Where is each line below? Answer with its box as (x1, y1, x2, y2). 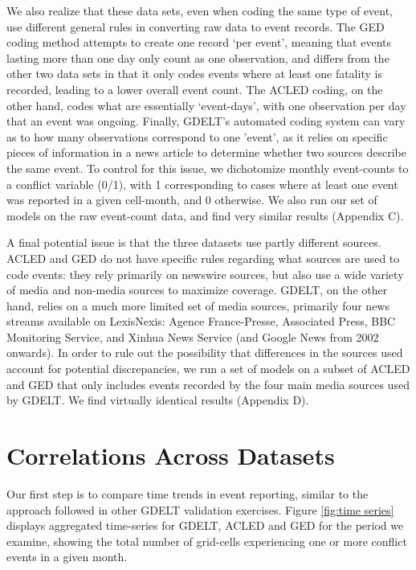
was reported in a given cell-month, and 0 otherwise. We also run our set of (6, 191, 377, 208)
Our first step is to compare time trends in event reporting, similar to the (6, 485, 369, 502)
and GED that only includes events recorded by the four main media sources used (6, 375, 410, 392)
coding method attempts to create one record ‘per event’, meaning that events (6, 34, 391, 51)
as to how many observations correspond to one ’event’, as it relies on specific (6, 128, 388, 145)
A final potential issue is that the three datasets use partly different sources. (6, 234, 381, 251)
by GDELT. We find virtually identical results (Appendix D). (6, 392, 309, 408)
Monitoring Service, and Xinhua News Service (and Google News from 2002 (6, 328, 379, 345)
